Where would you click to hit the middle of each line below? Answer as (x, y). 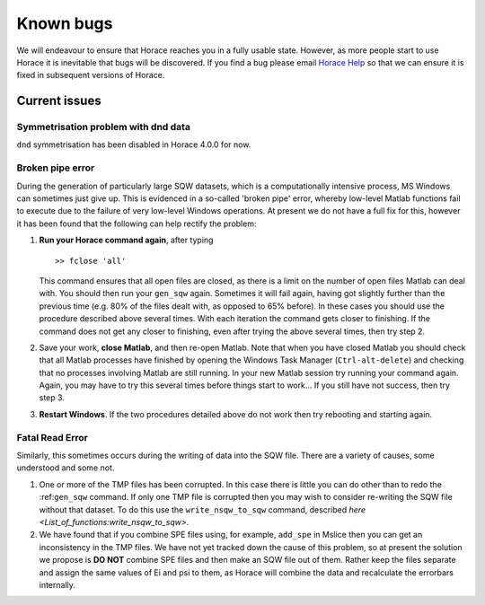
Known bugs (65, 23)
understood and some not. (66, 468)
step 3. (52, 398)
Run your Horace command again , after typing (126, 240)
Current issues (59, 101)
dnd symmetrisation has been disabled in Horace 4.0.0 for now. (134, 145)
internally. (57, 584)
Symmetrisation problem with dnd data (103, 127)
